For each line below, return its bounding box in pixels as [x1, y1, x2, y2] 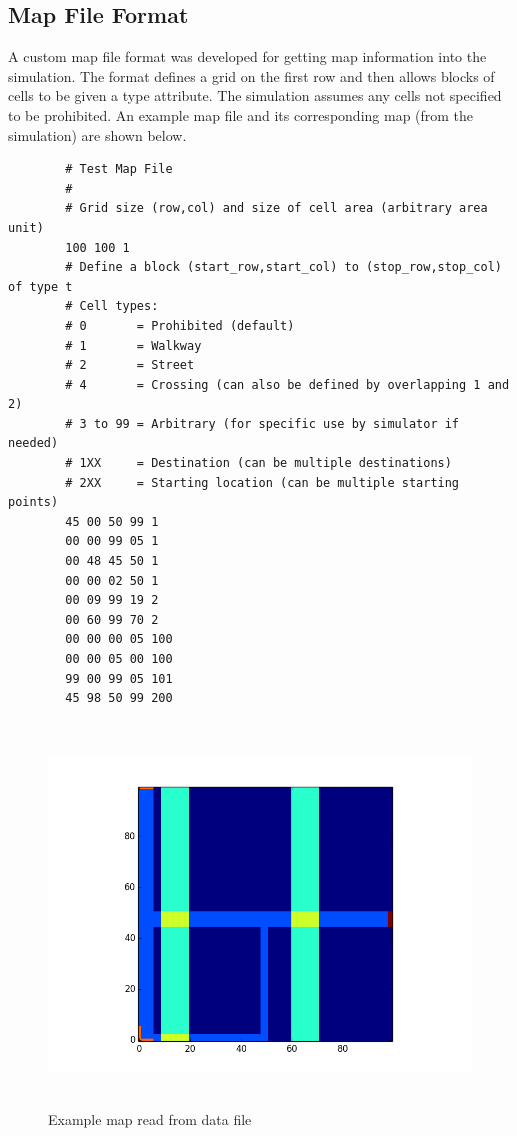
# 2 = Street [65, 358, 195, 373]
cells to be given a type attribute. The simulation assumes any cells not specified [8, 85, 502, 106]
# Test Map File [65, 162, 173, 177]
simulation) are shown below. [8, 124, 187, 145]
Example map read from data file [48, 1109, 252, 1130]
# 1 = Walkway [65, 338, 202, 353]
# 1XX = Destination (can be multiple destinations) [65, 456, 452, 471]
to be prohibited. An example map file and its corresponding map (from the [8, 104, 474, 125]
